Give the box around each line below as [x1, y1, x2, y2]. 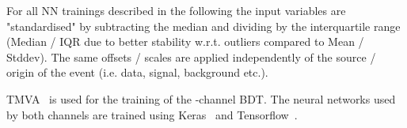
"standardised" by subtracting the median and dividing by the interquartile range [6, 17, 401, 34]
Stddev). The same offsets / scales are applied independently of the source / [6, 48, 376, 65]
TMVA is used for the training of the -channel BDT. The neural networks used [6, 90, 396, 107]
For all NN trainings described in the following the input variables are [6, 2, 346, 18]
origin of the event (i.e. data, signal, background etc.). [6, 64, 268, 81]
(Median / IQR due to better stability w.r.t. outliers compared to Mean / [6, 33, 364, 50]
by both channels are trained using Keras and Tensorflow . [6, 106, 298, 122]
